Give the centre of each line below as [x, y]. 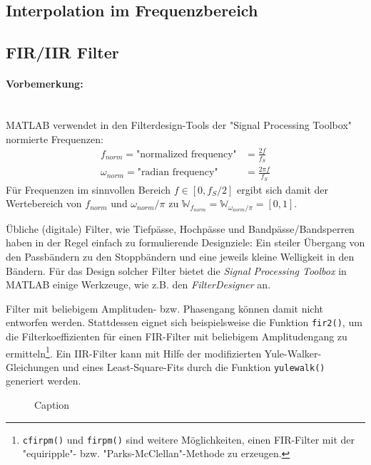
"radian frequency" [178, 173]
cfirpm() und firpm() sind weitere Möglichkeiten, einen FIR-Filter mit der [188, 439]
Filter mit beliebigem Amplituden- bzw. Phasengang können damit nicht [165, 308]
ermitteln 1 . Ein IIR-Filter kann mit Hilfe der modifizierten [134, 352]
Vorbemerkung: [45, 84]
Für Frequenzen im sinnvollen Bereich [88, 189]
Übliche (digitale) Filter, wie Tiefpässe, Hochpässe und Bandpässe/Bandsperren [180, 228]
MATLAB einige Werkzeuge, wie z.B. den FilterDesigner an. [138, 284]
